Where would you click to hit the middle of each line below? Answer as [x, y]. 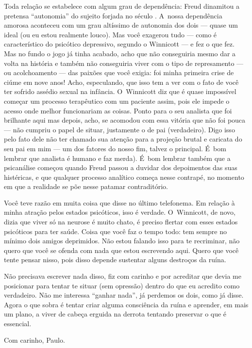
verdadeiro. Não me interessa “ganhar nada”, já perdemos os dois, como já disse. [124, 295]
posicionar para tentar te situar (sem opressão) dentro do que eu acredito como [122, 285]
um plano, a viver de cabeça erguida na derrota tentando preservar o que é [115, 314]
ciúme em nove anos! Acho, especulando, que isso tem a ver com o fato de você [121, 82]
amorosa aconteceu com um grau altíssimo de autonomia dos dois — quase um [121, 25]
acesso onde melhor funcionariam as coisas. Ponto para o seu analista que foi [118, 110]
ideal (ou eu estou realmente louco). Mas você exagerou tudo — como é [110, 34]
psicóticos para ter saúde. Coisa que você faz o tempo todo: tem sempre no [115, 231]
